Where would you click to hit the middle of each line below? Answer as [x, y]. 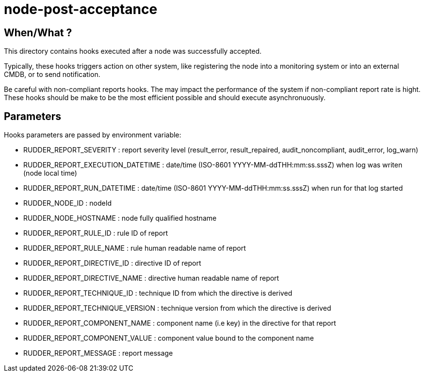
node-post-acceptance [81, 9]
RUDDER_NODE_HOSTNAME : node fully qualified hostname [120, 218]
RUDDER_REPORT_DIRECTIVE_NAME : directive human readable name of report [151, 278]
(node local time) [50, 173]
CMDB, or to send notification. [52, 75]
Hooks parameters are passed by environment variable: [93, 135]
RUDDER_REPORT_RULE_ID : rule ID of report [96, 233]
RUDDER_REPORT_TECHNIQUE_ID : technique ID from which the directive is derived [158, 293]
